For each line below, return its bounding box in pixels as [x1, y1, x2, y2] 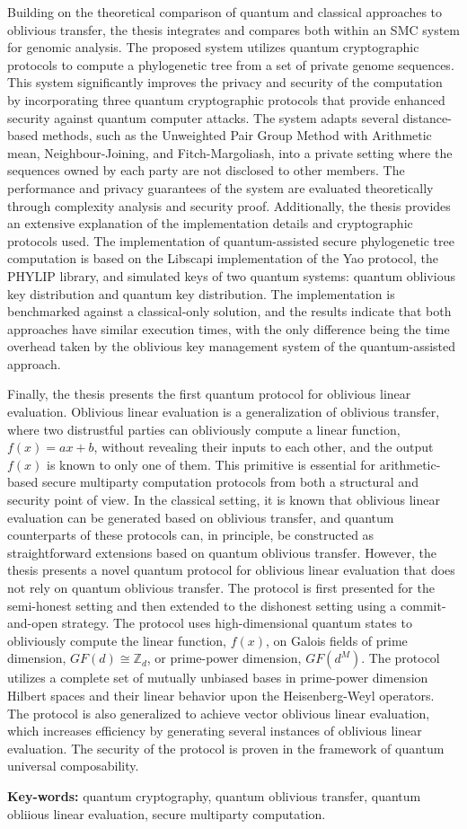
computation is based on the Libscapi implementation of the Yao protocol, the [7, 249, 438, 268]
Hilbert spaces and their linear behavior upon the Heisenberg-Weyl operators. [7, 685, 435, 704]
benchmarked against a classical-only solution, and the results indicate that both [7, 302, 452, 321]
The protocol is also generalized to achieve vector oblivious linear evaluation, [7, 703, 430, 722]
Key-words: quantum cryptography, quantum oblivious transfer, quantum [7, 786, 421, 805]
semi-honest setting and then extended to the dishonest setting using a [7, 595, 397, 614]
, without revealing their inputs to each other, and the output [93, 437, 434, 456]
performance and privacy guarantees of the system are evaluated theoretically [7, 178, 434, 197]
